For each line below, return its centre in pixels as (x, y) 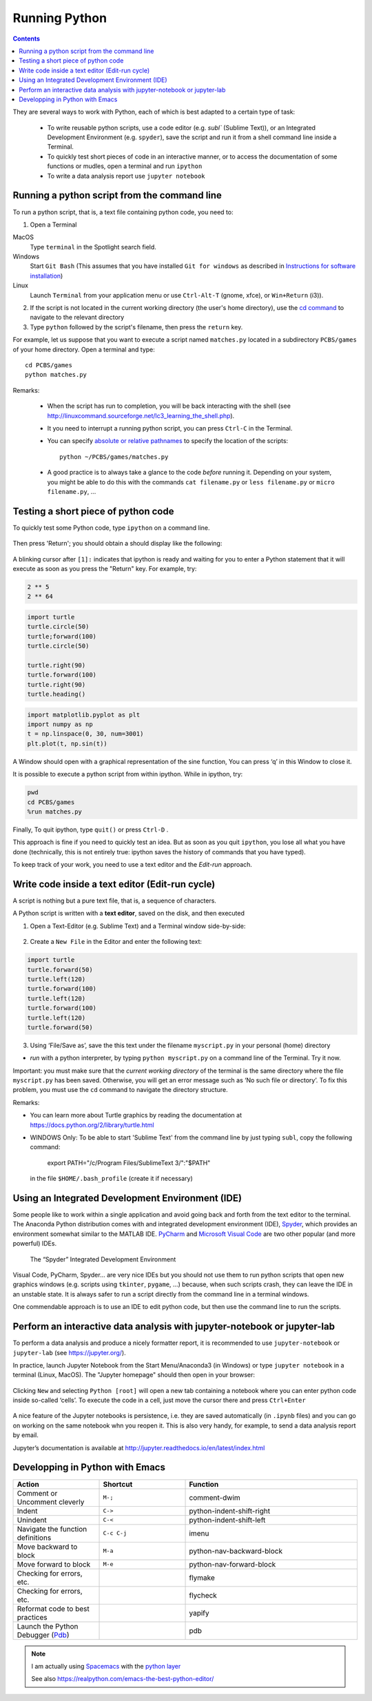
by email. (26, 1435)
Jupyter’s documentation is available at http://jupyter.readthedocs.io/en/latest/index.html (139, 1447)
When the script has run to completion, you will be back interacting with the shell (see (169, 406)
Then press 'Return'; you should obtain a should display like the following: (117, 544)
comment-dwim (215, 1497)
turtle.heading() (56, 694)
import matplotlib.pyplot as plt (84, 714)
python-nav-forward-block (232, 1564)
